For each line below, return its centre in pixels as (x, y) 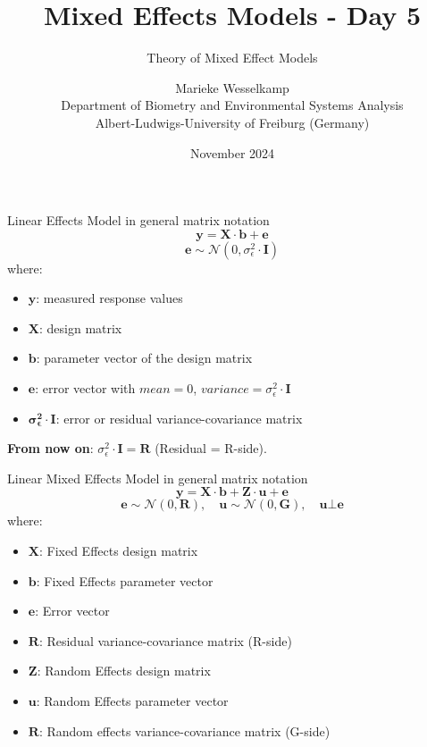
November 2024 (232, 152)
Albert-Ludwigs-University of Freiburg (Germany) (232, 122)
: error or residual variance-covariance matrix (179, 418)
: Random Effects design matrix (124, 671)
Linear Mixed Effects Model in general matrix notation (158, 478)
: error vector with (85, 388)
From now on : (50, 448)
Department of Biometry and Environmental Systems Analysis (232, 105)
